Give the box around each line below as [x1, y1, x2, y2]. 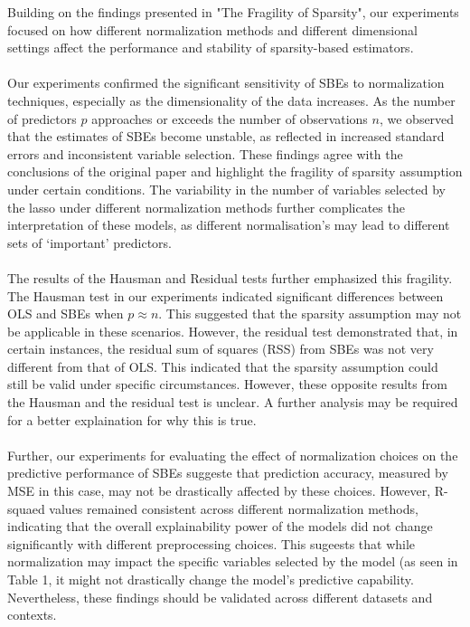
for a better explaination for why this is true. [7, 410, 257, 429]
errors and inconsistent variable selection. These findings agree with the [7, 144, 403, 163]
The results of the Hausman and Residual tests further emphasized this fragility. [7, 268, 453, 287]
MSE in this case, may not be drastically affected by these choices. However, [7, 481, 431, 500]
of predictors [7, 109, 77, 128]
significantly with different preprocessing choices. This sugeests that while [7, 534, 416, 553]
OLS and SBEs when [7, 304, 124, 323]
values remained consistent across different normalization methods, [49, 499, 418, 518]
